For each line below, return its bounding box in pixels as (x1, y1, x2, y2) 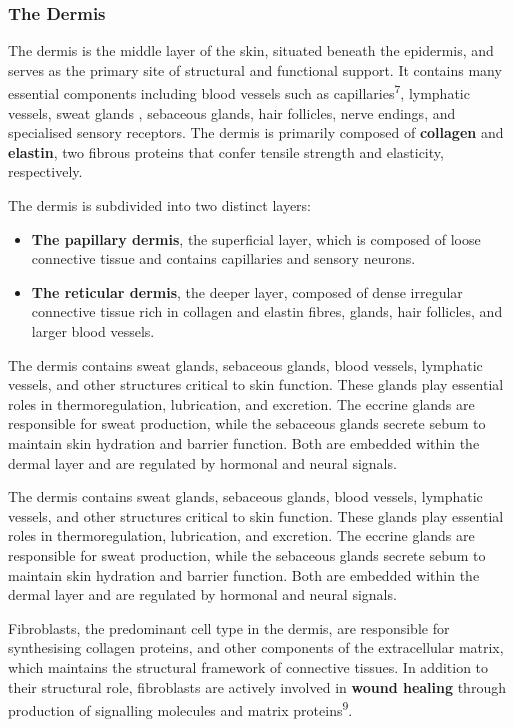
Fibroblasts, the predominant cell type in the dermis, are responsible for (8, 617, 450, 638)
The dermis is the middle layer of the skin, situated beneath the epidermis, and (8, 40, 494, 61)
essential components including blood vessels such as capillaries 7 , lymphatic (8, 80, 470, 104)
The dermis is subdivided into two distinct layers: (8, 195, 312, 216)
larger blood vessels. (31, 321, 155, 341)
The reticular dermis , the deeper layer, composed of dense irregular (31, 281, 463, 302)
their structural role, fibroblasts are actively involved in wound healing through (8, 676, 506, 697)
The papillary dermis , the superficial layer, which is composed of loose (31, 228, 481, 249)
